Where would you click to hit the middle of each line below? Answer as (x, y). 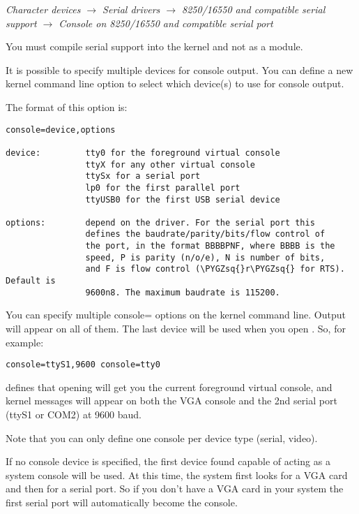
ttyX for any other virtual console (170, 164)
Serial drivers (131, 9)
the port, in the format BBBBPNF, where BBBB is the (210, 246)
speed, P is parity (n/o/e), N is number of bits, (205, 257)
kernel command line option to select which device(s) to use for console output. (175, 83)
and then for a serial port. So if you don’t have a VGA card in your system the (175, 489)
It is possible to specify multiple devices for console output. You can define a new (179, 69)
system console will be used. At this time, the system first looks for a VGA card (177, 475)
